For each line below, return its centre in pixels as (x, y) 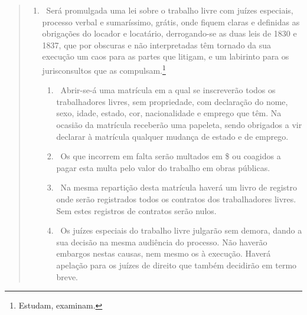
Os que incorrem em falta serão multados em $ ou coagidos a (171, 156)
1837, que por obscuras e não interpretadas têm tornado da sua (157, 45)
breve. (67, 276)
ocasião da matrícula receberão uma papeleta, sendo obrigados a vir (179, 124)
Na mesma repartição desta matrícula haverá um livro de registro (179, 187)
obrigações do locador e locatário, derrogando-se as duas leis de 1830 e (169, 33)
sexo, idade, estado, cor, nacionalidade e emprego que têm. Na (169, 113)
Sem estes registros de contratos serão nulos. (136, 210)
